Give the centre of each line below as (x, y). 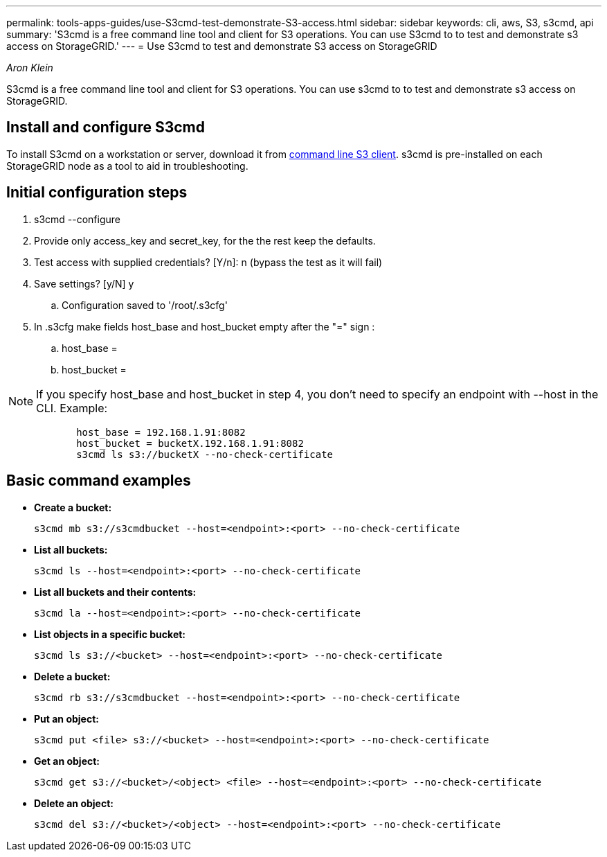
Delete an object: (74, 803)
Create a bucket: (73, 507)
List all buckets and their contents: (115, 592)
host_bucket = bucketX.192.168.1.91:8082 (190, 443)
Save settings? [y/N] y (84, 283)
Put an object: (66, 718)
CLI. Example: (72, 408)
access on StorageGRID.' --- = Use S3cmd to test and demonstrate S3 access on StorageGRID (222, 46)
